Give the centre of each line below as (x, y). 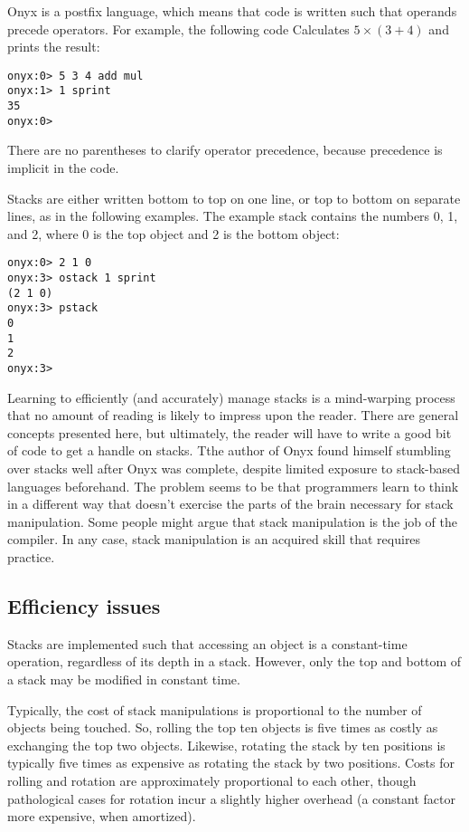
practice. (31, 556)
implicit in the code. (63, 167)
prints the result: (54, 47)
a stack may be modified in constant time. (124, 679)
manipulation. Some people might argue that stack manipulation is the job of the (233, 521)
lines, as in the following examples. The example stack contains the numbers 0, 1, (233, 216)
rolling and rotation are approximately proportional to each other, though (212, 780)
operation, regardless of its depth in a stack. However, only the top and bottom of (234, 661)
